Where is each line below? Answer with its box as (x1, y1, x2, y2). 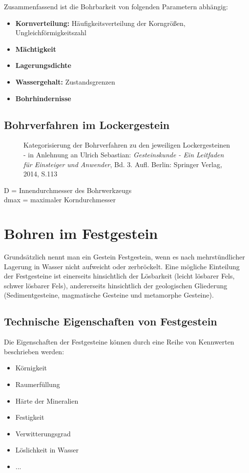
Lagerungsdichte (15, 60, 71, 70)
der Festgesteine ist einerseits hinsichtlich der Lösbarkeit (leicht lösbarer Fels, (4, 271, 235, 281)
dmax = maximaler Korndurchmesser (4, 194, 116, 205)
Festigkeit (15, 412, 44, 422)
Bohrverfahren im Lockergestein (4, 117, 170, 132)
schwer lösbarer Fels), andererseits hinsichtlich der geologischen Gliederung (4, 280, 228, 290)
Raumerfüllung (15, 379, 60, 389)
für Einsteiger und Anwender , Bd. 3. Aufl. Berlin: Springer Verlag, (23, 159, 222, 169)
